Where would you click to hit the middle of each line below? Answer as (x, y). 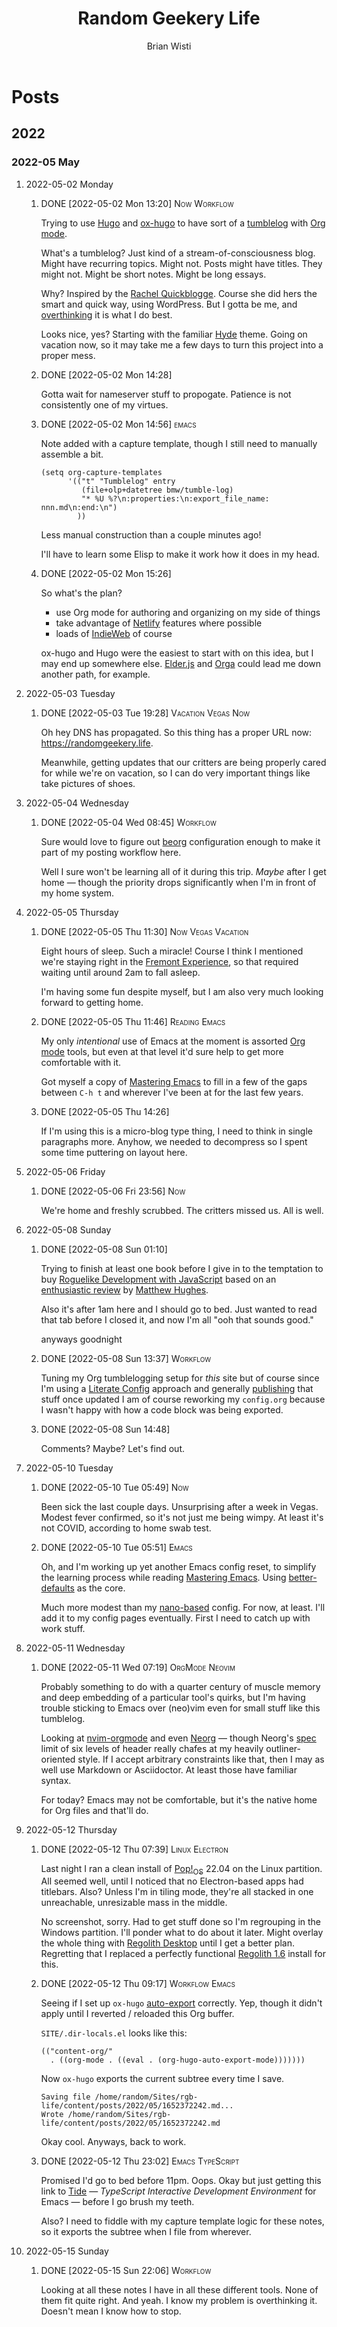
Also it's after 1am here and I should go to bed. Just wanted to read (179, 1309)
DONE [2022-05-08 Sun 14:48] (105, 1429)
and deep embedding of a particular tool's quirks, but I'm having (173, 1697)
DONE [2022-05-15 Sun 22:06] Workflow (126, 2271)
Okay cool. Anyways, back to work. (113, 2142)
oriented (58, 1759)
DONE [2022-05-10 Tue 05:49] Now (114, 1487)
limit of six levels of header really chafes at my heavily (152, 1748)
